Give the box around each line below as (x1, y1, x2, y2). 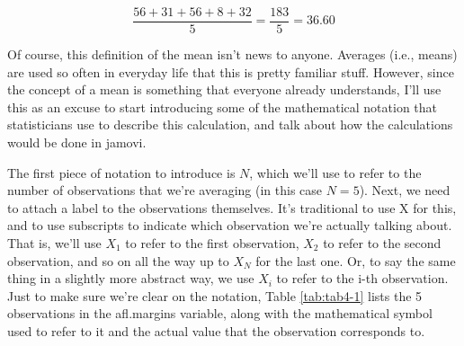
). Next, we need (359, 181, 451, 200)
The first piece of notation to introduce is (7, 163, 236, 182)
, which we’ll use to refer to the (249, 163, 422, 182)
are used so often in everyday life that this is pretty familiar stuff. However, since (7, 62, 454, 81)
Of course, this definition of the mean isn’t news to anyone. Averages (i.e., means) (7, 45, 458, 64)
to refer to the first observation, (125, 234, 299, 252)
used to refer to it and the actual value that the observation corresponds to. (7, 321, 425, 340)
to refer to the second (323, 234, 442, 252)
